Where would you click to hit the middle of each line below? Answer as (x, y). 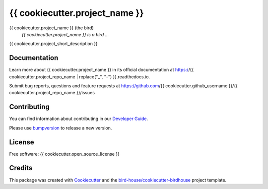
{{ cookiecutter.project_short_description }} (53, 44)
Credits (21, 168)
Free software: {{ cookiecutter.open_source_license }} (65, 154)
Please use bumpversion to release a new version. (61, 128)
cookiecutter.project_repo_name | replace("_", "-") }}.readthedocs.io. (80, 76)
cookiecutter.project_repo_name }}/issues (52, 93)
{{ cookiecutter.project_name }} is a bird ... (65, 34)
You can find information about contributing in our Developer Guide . (79, 119)
